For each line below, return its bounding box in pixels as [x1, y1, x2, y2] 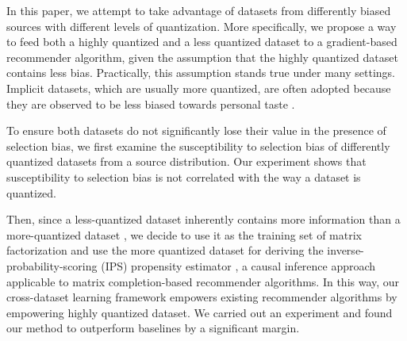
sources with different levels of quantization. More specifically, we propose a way [6, 17, 397, 34]
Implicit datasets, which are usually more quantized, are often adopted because [6, 79, 391, 96]
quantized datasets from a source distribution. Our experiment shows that [6, 153, 367, 170]
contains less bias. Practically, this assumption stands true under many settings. [6, 64, 395, 81]
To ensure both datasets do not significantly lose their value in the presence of [6, 122, 386, 139]
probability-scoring [6, 257, 98, 274]
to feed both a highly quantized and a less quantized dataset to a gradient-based [6, 33, 397, 50]
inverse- [327, 242, 364, 259]
